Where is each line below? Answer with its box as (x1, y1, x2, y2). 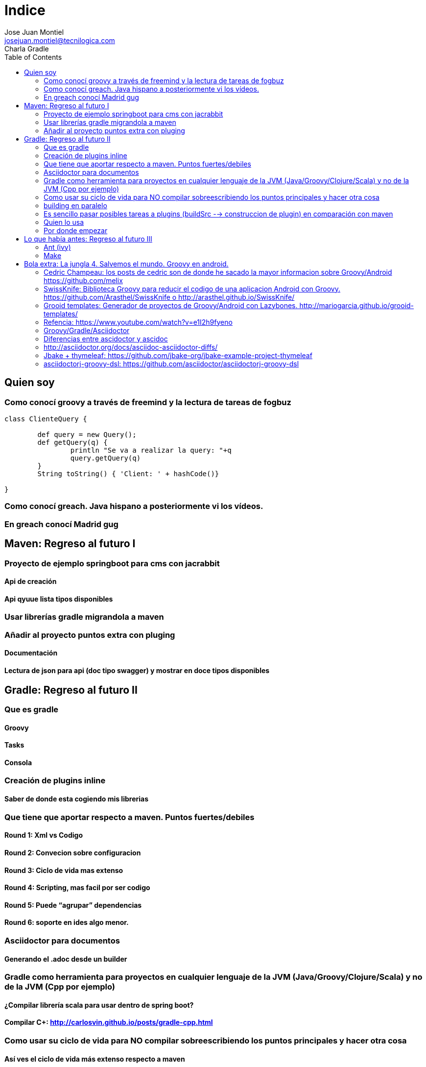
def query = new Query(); (37, 430, 137, 438)
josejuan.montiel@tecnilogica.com (4, 36, 115, 45)
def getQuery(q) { (37, 438, 108, 446)
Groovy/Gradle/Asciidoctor (44, 326, 130, 335)
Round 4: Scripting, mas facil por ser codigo (4, 883, 150, 892)
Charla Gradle (4, 44, 49, 53)
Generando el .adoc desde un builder (4, 954, 127, 963)
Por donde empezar (44, 226, 108, 235)
